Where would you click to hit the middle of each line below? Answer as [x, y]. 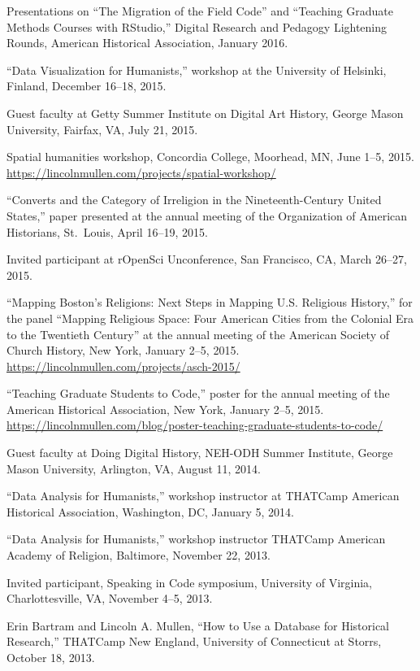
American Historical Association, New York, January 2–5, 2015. [165, 409]
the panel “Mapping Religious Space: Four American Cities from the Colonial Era [210, 318]
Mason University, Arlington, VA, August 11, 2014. [134, 468]
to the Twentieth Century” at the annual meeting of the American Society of [198, 334]
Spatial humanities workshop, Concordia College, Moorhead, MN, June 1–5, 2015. [210, 157]
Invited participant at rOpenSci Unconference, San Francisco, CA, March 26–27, [207, 259]
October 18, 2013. [51, 657]
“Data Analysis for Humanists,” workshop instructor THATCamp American [196, 539]
